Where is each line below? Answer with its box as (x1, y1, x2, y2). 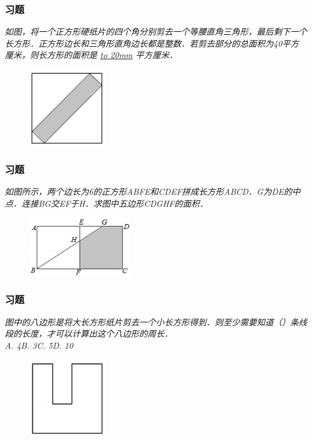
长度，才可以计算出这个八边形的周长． (21, 327, 173, 340)
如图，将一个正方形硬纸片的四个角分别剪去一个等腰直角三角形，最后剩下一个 (5, 25, 307, 38)
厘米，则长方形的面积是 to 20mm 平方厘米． (5, 49, 178, 61)
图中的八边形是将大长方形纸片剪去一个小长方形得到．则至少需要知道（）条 (5, 315, 299, 328)
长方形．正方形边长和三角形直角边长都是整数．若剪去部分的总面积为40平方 (5, 37, 299, 49)
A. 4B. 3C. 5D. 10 (5, 339, 73, 351)
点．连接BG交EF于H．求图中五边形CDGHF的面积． (5, 197, 208, 209)
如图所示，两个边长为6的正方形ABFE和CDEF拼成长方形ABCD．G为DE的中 (5, 185, 301, 197)
